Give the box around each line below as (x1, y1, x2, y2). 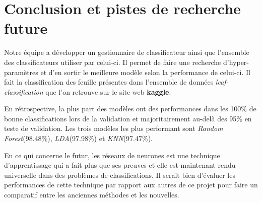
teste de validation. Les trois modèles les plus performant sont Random (4, 123, 223, 133)
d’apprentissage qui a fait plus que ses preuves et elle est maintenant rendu (4, 160, 236, 170)
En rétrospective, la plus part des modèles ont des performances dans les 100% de (4, 103, 256, 114)
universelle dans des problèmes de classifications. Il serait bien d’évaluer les (4, 169, 235, 180)
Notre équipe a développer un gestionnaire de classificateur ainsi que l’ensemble (4, 47, 249, 57)
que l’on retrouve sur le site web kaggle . (45, 86, 171, 97)
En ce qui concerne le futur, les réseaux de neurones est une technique (4, 150, 220, 160)
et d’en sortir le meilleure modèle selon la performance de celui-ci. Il (40, 66, 250, 77)
